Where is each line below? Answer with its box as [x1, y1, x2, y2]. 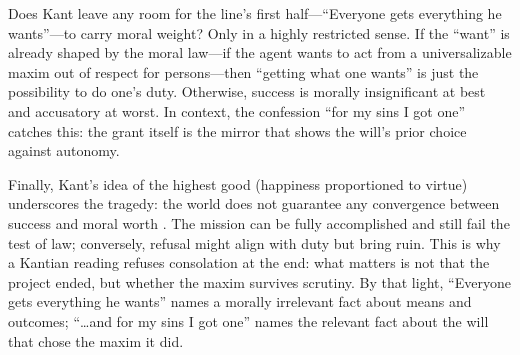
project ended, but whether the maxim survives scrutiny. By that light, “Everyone [8, 271, 511, 292]
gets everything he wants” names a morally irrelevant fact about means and [8, 291, 472, 312]
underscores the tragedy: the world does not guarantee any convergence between [8, 193, 500, 214]
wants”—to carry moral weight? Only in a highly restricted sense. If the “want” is [8, 22, 510, 43]
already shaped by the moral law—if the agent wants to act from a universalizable [8, 42, 512, 63]
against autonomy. [8, 140, 120, 161]
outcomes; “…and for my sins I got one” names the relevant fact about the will [8, 310, 489, 331]
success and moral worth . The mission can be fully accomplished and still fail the [8, 212, 510, 233]
